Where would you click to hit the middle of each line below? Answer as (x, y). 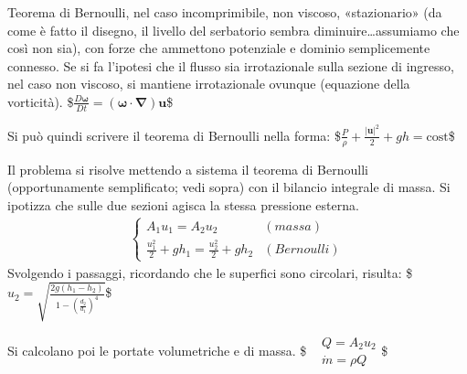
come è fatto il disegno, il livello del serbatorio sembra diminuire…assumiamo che (233, 30)
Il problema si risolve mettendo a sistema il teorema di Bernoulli (188, 169)
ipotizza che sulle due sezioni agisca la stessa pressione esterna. (183, 204)
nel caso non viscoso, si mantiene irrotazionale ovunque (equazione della (209, 84)
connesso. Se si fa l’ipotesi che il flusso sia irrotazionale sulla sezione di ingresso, (231, 65)
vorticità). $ (41, 101)
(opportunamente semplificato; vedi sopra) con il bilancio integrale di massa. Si (229, 187)
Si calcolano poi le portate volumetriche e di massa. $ (157, 350)
